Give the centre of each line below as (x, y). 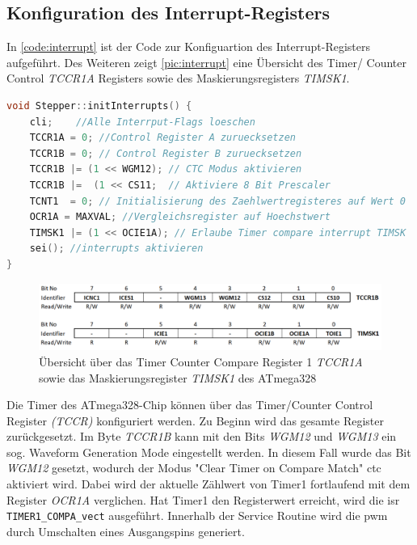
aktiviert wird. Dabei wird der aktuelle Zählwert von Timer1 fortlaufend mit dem (208, 484)
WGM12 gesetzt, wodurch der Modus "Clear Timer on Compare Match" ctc (194, 468)
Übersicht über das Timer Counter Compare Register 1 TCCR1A (201, 361)
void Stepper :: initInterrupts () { (99, 106)
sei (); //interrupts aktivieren (116, 249)
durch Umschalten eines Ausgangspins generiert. (126, 531)
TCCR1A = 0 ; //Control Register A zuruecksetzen (163, 138)
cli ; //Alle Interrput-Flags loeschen (142, 122)
